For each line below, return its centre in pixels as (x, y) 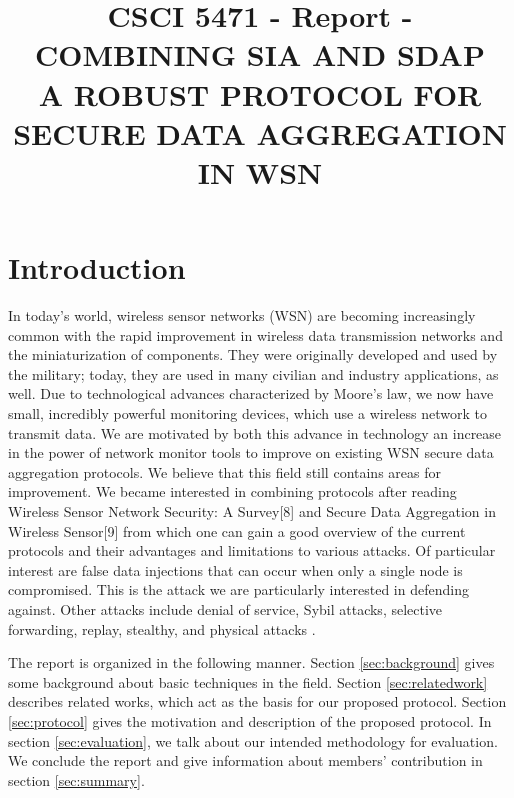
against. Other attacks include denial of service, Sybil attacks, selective (225, 608)
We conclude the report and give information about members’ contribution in (245, 760)
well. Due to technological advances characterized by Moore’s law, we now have (251, 393)
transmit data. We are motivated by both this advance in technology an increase (255, 432)
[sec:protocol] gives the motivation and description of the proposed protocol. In (250, 720)
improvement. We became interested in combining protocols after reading (232, 491)
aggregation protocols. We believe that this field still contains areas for (224, 471)
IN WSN (260, 171)
